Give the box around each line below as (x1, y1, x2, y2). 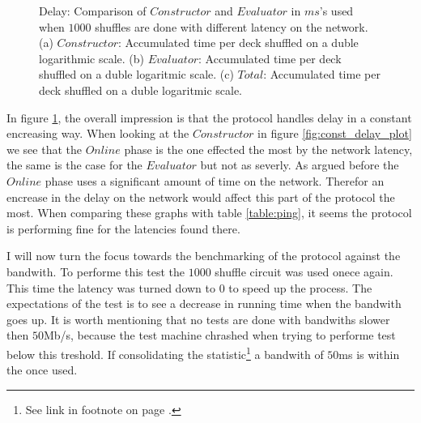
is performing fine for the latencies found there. (6, 220, 240, 237)
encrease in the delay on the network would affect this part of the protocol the (6, 188, 395, 205)
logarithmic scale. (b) (39, 49, 145, 66)
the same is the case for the (6, 156, 142, 173)
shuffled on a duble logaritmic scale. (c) (39, 66, 234, 83)
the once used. (6, 361, 78, 378)
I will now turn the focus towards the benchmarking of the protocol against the (6, 247, 401, 264)
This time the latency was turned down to (6, 279, 216, 296)
